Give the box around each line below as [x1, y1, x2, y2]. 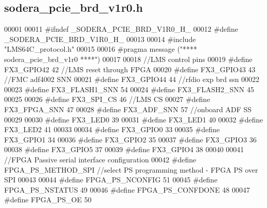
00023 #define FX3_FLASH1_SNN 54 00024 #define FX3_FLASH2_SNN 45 [4, 84, 254, 94]
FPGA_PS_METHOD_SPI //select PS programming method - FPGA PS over [4, 164, 258, 175]
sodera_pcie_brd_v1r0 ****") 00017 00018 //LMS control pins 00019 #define [4, 53, 253, 64]
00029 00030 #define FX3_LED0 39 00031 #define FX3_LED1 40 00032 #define [4, 114, 263, 124]
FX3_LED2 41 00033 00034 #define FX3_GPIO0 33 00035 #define [4, 124, 220, 135]
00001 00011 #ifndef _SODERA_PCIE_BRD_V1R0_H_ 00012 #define [4, 24, 238, 34]
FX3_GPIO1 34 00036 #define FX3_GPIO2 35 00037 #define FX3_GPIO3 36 [4, 134, 257, 144]
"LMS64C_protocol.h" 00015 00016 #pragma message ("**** [4, 44, 198, 54]
